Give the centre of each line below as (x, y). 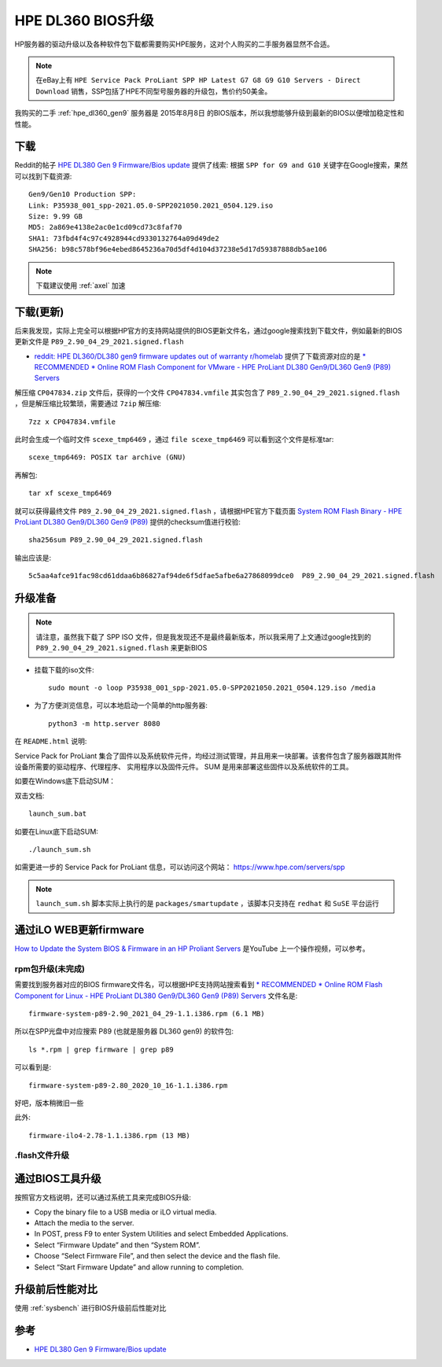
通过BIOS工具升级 (58, 1179)
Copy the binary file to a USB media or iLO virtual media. (125, 1212)
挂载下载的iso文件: (64, 669)
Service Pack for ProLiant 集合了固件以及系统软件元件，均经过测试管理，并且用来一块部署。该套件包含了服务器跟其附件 (208, 756)
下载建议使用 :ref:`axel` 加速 (81, 285)
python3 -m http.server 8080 (104, 723)
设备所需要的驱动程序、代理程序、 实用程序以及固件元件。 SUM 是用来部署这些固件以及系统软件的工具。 (184, 766)
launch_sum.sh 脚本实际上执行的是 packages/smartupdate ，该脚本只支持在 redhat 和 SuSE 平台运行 (208, 904)
